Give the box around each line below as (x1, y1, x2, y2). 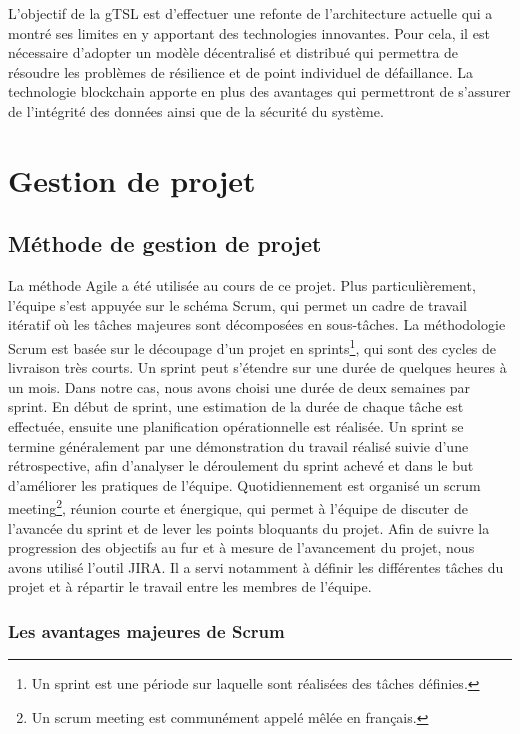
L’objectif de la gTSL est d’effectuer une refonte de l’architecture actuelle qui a (8, 3, 493, 23)
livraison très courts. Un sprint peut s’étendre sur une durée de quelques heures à (8, 357, 507, 378)
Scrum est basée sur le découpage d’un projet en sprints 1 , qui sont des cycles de (8, 334, 497, 358)
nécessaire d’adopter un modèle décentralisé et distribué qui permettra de (8, 42, 459, 63)
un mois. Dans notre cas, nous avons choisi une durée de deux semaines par (8, 376, 471, 397)
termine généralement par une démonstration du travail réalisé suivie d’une (8, 435, 469, 456)
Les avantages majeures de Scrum (8, 618, 285, 643)
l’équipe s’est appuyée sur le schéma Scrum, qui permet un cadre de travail (8, 294, 467, 315)
